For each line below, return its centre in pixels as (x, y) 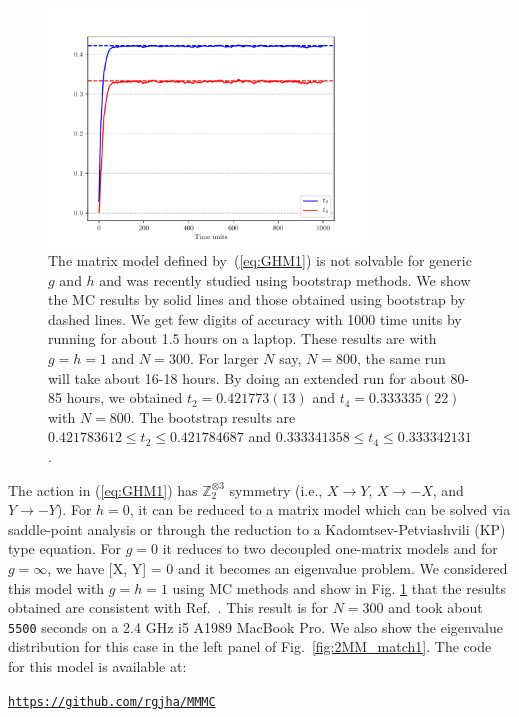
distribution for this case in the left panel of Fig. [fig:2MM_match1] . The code (250, 646)
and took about (435, 607)
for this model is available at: (97, 666)
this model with (56, 587)
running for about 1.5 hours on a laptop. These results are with (242, 338)
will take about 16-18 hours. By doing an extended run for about (247, 377)
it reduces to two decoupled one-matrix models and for (330, 548)
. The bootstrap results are (213, 416)
